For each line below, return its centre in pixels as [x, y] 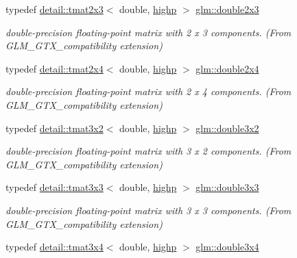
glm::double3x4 [227, 247]
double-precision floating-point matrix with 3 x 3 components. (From [148, 210]
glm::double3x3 [227, 187]
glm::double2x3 [227, 9]
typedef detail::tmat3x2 [55, 128]
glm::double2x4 [227, 68]
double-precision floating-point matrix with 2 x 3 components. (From [148, 32]
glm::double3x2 [227, 128]
